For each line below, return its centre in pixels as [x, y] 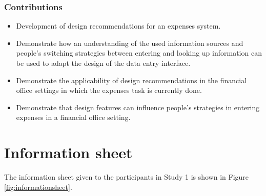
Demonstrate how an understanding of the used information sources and [130, 43]
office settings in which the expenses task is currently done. [109, 90]
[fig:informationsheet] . [38, 187]
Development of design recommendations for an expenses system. [118, 26]
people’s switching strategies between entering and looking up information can [139, 53]
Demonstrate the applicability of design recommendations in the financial [131, 80]
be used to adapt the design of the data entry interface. [103, 63]
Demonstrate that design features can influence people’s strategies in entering [138, 107]
